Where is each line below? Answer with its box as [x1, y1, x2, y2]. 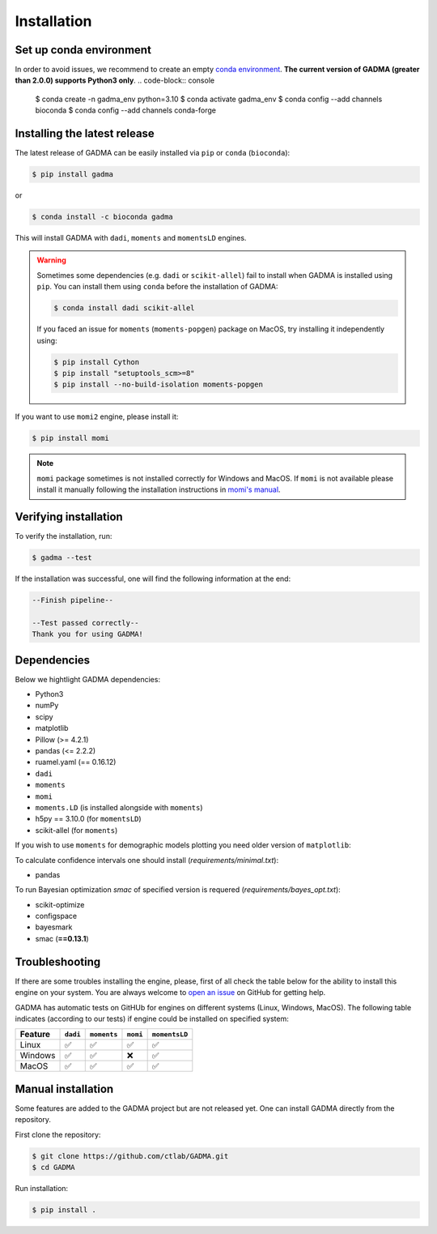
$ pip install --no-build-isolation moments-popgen [53, 380, 263, 389]
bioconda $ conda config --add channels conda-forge [35, 105, 216, 115]
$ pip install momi [32, 433, 109, 443]
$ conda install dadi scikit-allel [53, 304, 195, 313]
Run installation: [15, 1183, 69, 1193]
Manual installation [15, 1082, 114, 1095]
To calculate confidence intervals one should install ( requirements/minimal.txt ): [15, 855, 279, 865]
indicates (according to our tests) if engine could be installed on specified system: [15, 1014, 289, 1023]
